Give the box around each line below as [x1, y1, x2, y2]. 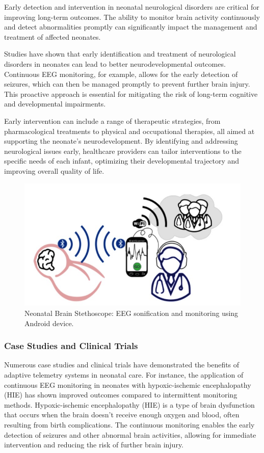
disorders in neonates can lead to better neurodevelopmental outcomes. [4, 58, 226, 69]
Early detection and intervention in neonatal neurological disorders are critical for [4, 2, 259, 12]
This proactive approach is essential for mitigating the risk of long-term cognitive [4, 88, 258, 99]
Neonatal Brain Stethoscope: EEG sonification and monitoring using [24, 308, 239, 318]
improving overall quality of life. [4, 165, 104, 176]
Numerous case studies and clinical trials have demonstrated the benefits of [4, 359, 240, 370]
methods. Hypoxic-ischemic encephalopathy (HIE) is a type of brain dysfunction [4, 399, 255, 410]
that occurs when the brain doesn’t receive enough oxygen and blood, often [4, 409, 240, 420]
